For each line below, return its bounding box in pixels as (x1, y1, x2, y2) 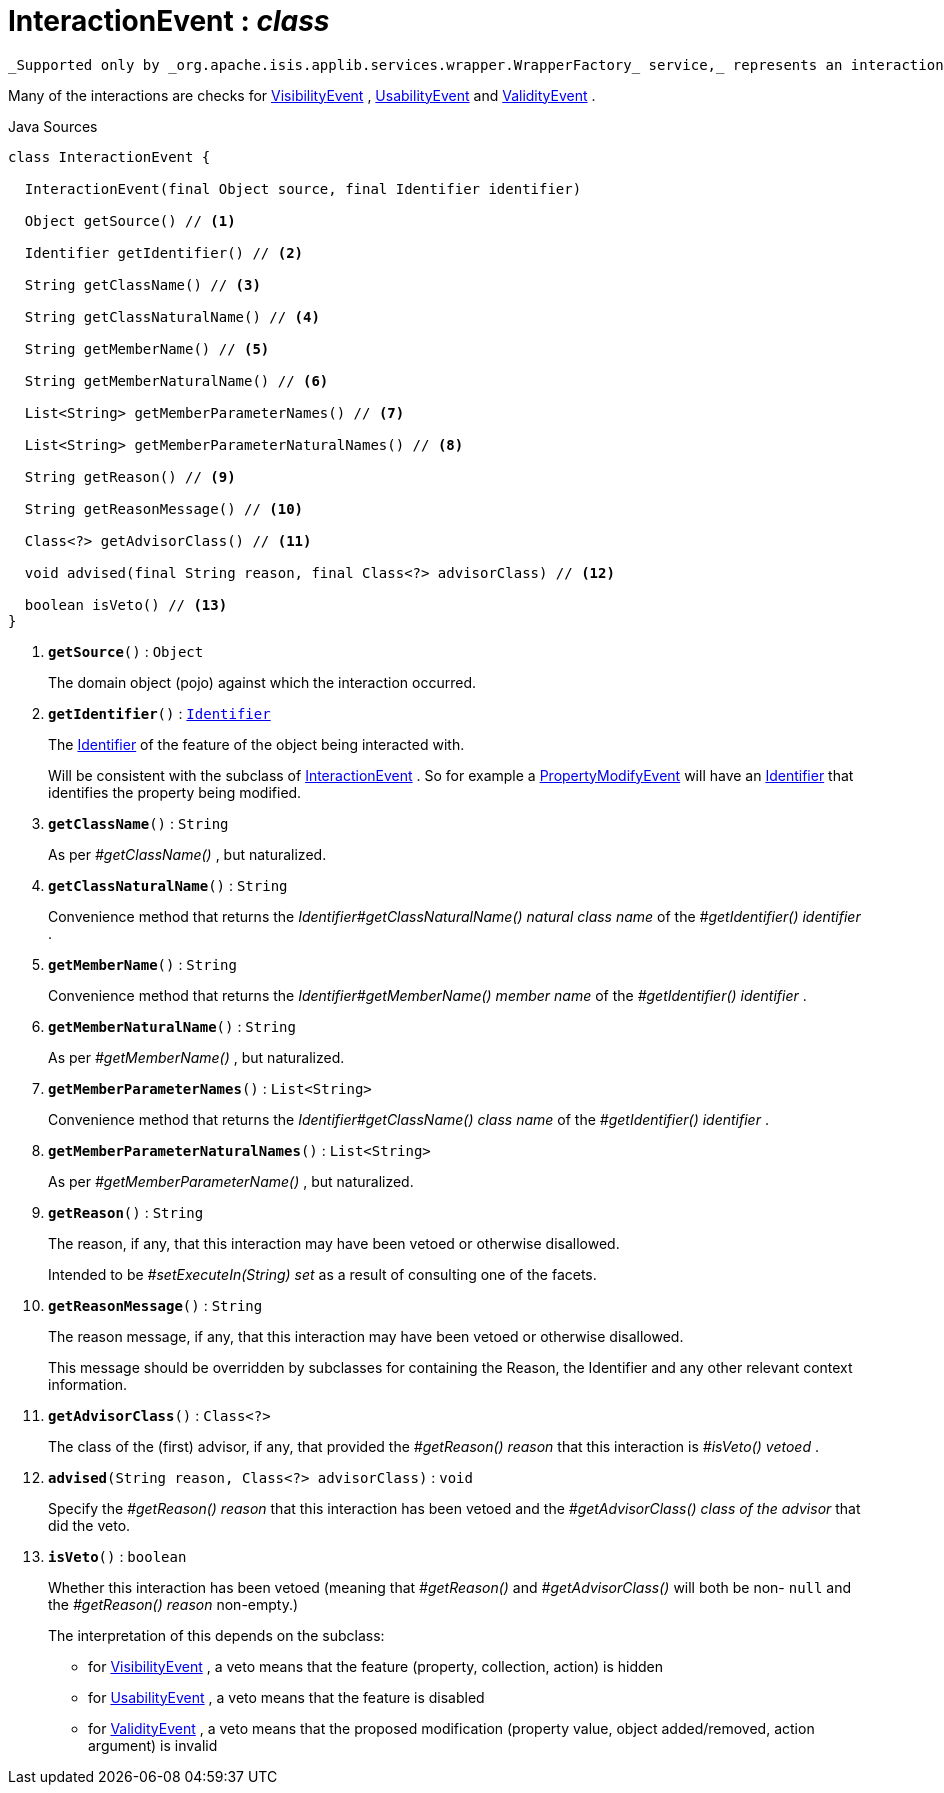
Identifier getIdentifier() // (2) (24, 244, 304, 261)
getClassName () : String (48, 814, 229, 832)
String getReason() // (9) (24, 468, 236, 485)
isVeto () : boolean (48, 1547, 187, 1565)
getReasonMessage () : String (48, 1296, 263, 1314)
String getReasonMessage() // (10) (24, 500, 304, 517)
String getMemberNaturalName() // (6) (24, 372, 329, 389)
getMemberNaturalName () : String (48, 1017, 296, 1035)
